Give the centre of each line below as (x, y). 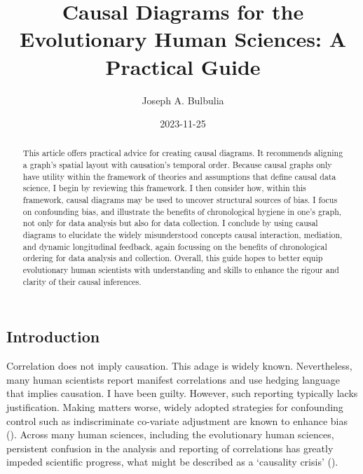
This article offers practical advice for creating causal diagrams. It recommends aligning (183, 153)
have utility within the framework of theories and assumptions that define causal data (179, 176)
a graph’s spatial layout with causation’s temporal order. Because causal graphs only (177, 165)
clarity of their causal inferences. (82, 281)
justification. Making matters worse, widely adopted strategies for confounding (175, 406)
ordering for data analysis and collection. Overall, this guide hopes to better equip (173, 258)
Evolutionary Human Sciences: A (183, 39)
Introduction (53, 336)
